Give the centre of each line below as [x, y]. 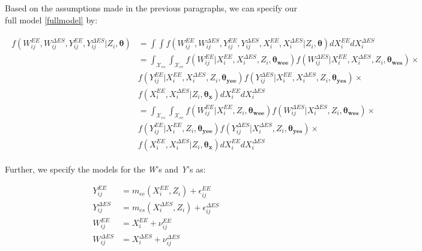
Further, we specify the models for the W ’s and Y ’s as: [105, 169]
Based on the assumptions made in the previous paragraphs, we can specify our [151, 8]
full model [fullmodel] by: [51, 19]
